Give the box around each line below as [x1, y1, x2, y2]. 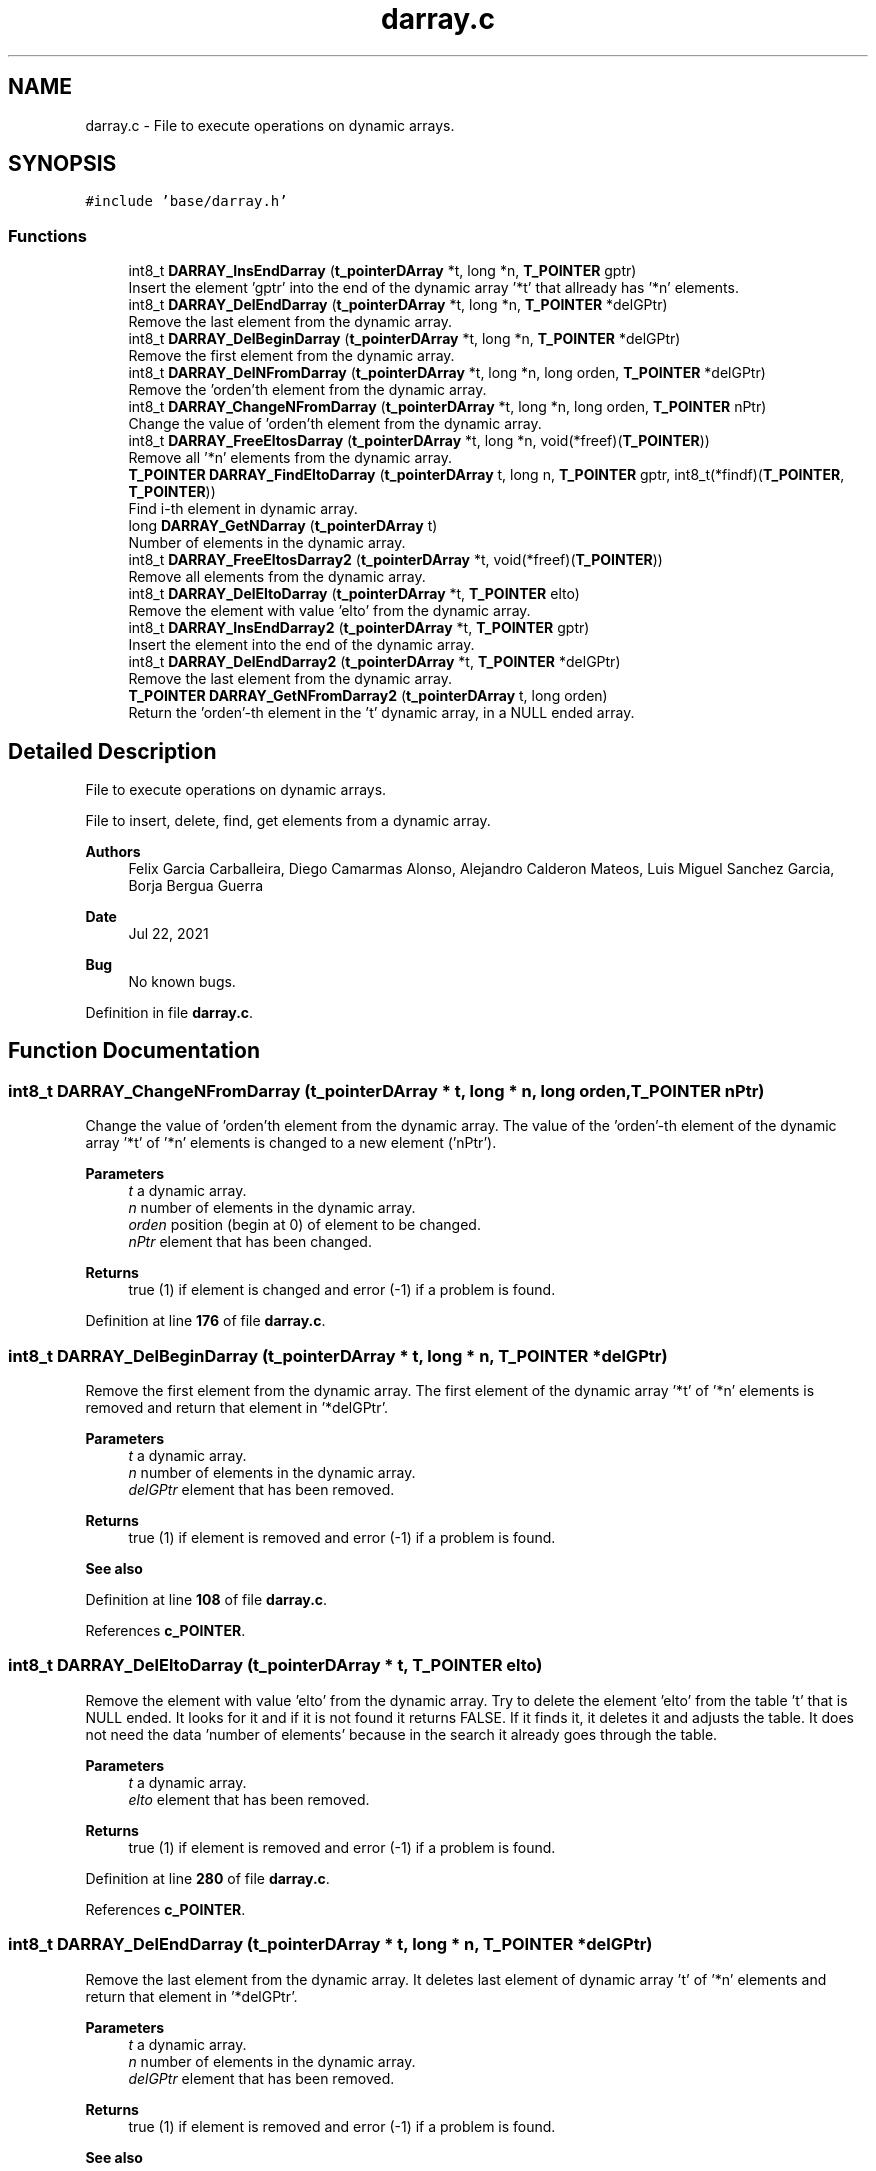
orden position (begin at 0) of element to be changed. [128, 1216, 481, 1234]
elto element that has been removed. [128, 1790, 370, 1808]
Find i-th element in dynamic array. [128, 500, 358, 518]
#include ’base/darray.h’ [85, 193, 288, 210]
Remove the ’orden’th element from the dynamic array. [128, 381, 487, 399]
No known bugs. [128, 973, 236, 991]
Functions [8, 225, 87, 246]
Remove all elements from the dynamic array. [128, 568, 426, 586]
